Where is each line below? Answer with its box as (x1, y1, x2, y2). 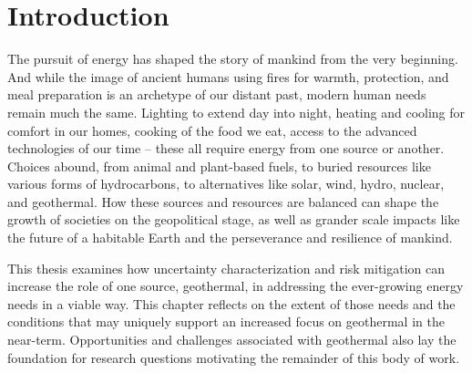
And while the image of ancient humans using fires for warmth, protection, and (7, 67, 449, 86)
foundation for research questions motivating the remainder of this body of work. (7, 347, 460, 367)
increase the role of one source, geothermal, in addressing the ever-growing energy (7, 276, 464, 295)
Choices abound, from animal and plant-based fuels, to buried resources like (7, 156, 431, 175)
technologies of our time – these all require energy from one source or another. (7, 139, 445, 158)
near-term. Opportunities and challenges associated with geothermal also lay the (7, 330, 457, 349)
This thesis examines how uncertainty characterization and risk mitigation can (7, 258, 446, 277)
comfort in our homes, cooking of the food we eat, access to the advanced (7, 120, 417, 140)
